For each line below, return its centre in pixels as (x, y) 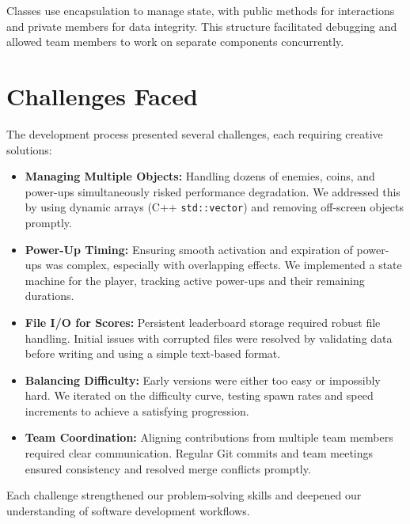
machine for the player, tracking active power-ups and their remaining (195, 280)
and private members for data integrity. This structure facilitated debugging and (202, 26)
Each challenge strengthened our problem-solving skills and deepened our (184, 495)
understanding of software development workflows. (128, 510)
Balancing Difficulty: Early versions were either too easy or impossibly (203, 380)
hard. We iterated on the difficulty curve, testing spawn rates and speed (199, 395)
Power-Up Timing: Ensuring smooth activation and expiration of (189, 249)
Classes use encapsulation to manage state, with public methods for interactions (201, 10)
